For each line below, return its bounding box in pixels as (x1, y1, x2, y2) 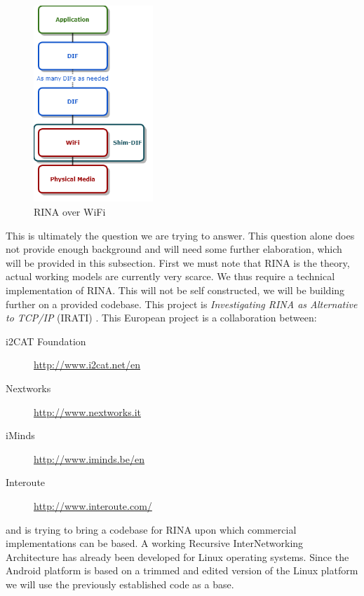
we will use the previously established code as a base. (6, 576, 234, 591)
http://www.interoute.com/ (34, 498, 152, 513)
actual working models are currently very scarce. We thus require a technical (6, 269, 335, 284)
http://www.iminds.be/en (34, 451, 144, 466)
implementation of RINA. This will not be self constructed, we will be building (6, 283, 345, 298)
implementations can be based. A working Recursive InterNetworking (6, 536, 304, 550)
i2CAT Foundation (6, 333, 86, 348)
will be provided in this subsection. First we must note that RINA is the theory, (6, 255, 350, 270)
